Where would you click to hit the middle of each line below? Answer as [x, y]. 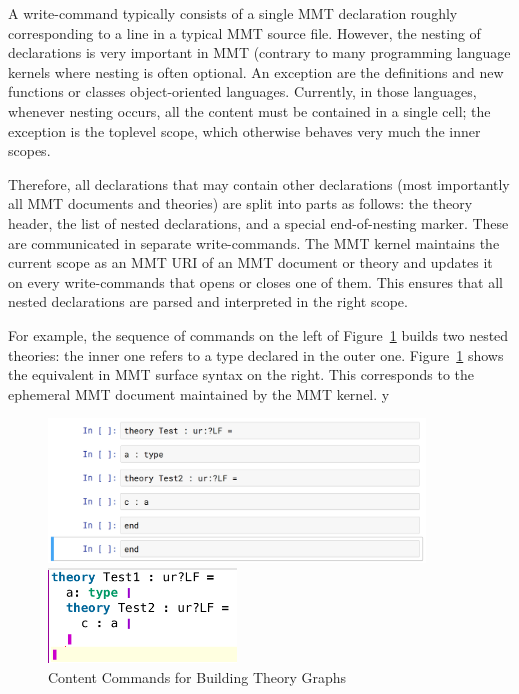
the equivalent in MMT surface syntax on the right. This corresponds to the [241, 374]
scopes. [29, 150]
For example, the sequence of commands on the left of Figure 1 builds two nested [258, 334]
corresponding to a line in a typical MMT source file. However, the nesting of [244, 32]
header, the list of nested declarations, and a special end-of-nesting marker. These [258, 222]
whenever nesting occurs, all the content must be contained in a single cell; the [249, 110]
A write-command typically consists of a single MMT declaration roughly [233, 13]
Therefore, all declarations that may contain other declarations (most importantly [259, 183]
